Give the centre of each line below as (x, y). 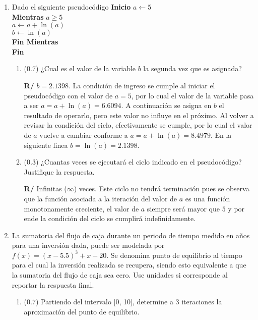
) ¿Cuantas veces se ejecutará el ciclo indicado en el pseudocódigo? (139, 162)
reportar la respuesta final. (53, 284)
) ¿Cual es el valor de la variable (86, 68)
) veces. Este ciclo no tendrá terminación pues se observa (162, 189)
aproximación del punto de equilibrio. (82, 311)
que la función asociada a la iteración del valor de (101, 198)
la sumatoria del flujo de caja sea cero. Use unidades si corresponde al (120, 275)
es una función (208, 198)
